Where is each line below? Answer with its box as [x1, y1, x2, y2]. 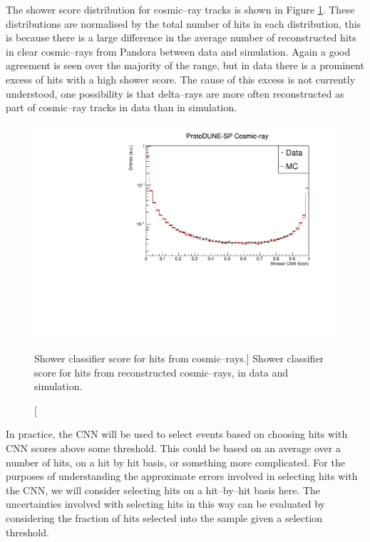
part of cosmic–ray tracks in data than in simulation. [6, 100, 237, 115]
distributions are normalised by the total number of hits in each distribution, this [6, 16, 361, 31]
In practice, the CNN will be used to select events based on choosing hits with [6, 426, 348, 441]
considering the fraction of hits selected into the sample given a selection [6, 510, 323, 525]
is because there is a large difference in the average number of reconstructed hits [6, 30, 356, 45]
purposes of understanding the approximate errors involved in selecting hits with [6, 469, 358, 484]
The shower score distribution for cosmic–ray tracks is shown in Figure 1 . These [6, 2, 355, 16]
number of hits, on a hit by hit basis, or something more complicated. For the [6, 454, 345, 469]
